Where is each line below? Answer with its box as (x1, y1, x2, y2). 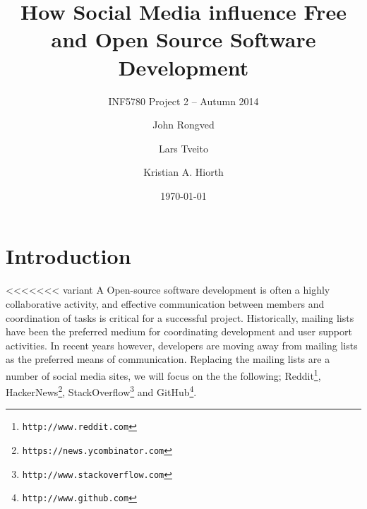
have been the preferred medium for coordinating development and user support (6, 324, 352, 339)
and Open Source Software (51, 25, 316, 54)
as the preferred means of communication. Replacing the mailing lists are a (6, 352, 330, 366)
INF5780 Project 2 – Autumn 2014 (108, 93, 259, 108)
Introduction (6, 241, 131, 270)
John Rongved (152, 117, 215, 132)
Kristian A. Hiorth (143, 164, 224, 179)
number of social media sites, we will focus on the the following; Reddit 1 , (6, 366, 321, 383)
